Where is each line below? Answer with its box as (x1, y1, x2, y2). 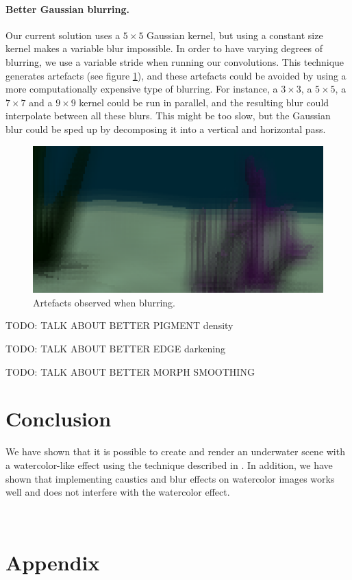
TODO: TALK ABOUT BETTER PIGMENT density (5, 318, 234, 333)
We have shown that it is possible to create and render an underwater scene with (5, 444, 345, 459)
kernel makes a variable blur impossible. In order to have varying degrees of (5, 41, 323, 56)
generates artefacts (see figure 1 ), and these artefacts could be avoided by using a (5, 68, 347, 82)
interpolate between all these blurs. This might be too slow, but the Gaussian (5, 108, 331, 123)
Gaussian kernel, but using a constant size (147, 27, 323, 42)
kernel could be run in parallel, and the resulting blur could (79, 95, 329, 109)
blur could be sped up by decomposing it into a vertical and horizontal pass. (5, 121, 326, 136)
